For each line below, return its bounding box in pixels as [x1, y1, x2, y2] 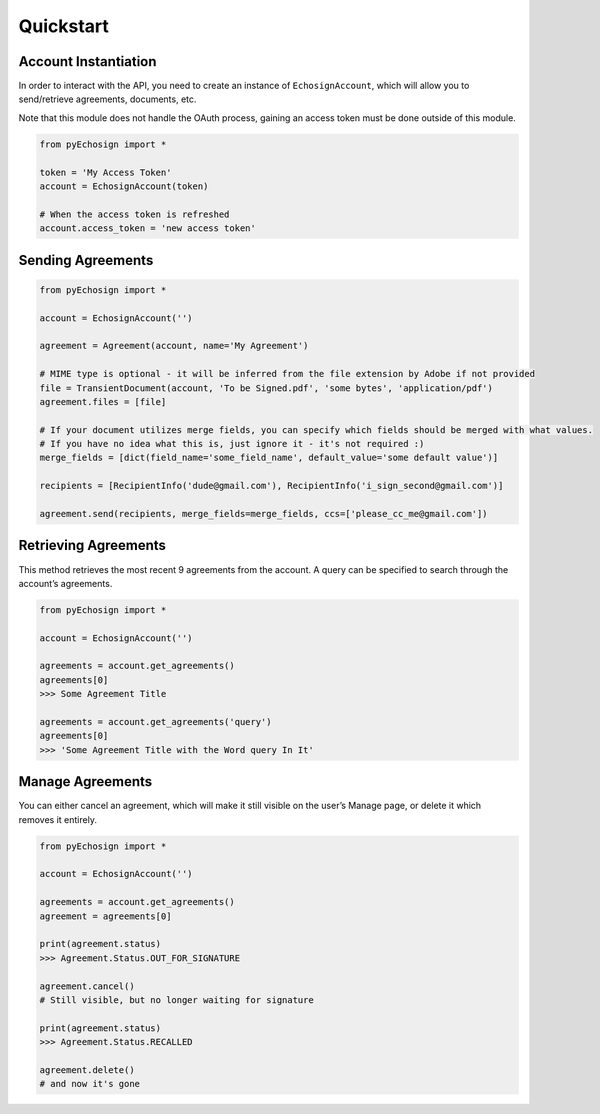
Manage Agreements [18, 773, 153, 790]
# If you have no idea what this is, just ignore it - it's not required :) [39, 438, 425, 450]
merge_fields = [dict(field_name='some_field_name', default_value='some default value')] [39, 452, 499, 464]
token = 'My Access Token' [39, 166, 172, 178]
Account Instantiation [18, 53, 157, 70]
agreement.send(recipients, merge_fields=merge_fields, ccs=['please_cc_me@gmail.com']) [39, 508, 489, 520]
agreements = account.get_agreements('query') [39, 716, 272, 728]
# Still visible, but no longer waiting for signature [39, 994, 314, 1005]
